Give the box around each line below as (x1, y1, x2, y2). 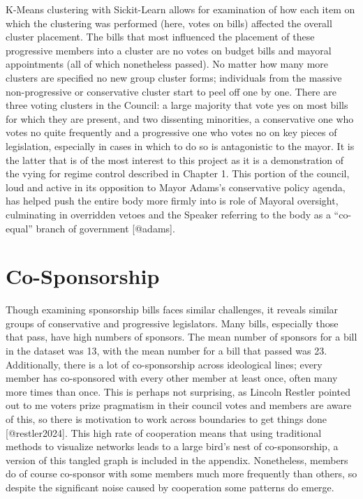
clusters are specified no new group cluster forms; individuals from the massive (6, 70, 342, 84)
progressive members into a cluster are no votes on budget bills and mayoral (6, 43, 332, 57)
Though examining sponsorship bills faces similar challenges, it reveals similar (6, 302, 339, 317)
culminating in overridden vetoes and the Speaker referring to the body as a (6, 207, 331, 221)
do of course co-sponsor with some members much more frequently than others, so (6, 466, 357, 481)
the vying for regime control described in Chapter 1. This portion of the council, (6, 166, 350, 181)
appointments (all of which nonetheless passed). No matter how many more (6, 57, 329, 71)
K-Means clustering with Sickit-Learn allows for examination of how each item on (6, 2, 355, 16)
